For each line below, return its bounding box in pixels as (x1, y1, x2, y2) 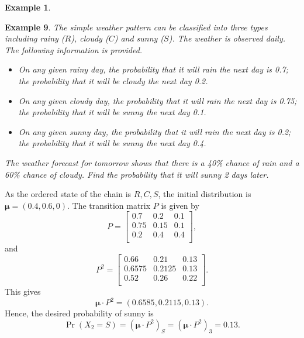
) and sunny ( (114, 32, 164, 44)
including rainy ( (5, 32, 65, 44)
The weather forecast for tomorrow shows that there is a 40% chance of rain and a (5, 156, 299, 168)
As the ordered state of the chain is (5, 188, 132, 200)
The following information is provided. (5, 43, 143, 56)
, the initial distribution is (158, 188, 251, 200)
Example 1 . (5, 1, 51, 13)
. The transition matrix (67, 199, 151, 211)
